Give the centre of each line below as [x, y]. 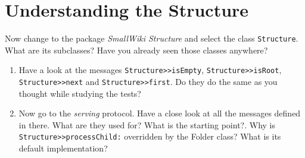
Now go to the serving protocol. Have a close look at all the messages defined [160, 113]
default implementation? [63, 148]
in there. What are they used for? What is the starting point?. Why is [147, 124]
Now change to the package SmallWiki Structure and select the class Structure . [152, 38]
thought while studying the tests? [80, 93]
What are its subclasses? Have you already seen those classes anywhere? [136, 50]
